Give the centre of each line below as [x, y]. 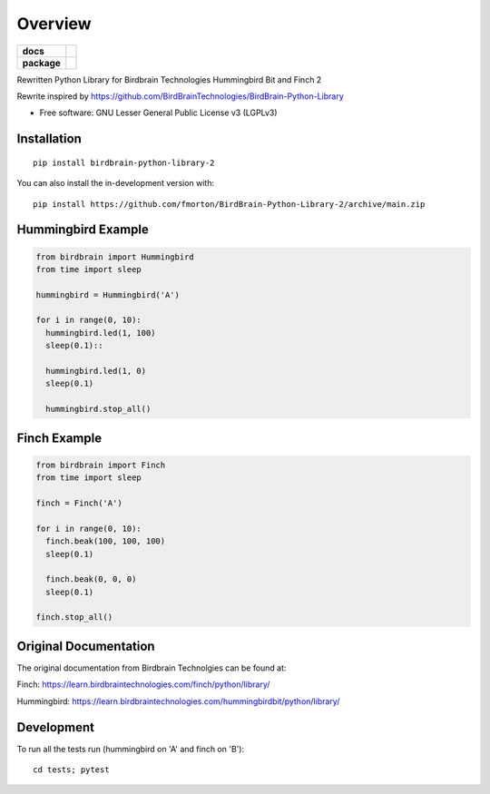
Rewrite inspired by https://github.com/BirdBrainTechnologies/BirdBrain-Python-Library [180, 96]
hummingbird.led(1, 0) [96, 371]
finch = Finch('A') [79, 503]
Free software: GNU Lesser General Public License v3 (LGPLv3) [158, 113]
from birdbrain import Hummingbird [115, 257]
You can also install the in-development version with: [116, 183]
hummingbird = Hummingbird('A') [108, 294]
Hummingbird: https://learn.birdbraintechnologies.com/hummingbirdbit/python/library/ [178, 701]
